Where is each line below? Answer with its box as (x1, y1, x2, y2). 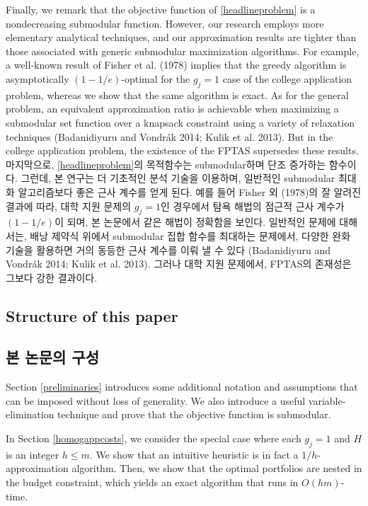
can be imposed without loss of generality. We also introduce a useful (6, 393, 306, 408)
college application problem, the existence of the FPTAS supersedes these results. (6, 143, 359, 158)
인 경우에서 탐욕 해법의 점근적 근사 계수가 (160, 198, 345, 213)
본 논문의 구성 (6, 346, 100, 368)
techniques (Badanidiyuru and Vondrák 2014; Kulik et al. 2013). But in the (6, 129, 333, 144)
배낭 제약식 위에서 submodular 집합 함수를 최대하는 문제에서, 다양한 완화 (30, 228, 351, 243)
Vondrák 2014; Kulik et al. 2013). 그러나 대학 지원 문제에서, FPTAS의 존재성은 (6, 256, 352, 271)
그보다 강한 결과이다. (6, 270, 98, 284)
